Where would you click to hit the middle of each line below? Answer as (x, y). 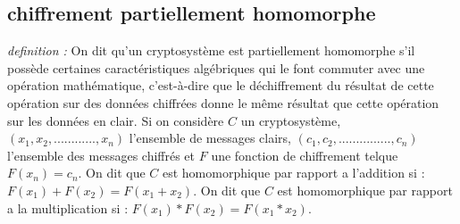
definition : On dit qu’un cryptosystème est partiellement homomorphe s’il (211, 50)
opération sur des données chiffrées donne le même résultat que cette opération (223, 102)
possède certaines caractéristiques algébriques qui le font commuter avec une (216, 67)
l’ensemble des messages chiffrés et (101, 155)
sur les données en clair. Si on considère (116, 120)
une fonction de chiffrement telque (305, 155)
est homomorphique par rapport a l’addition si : (293, 173)
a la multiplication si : (68, 207)
